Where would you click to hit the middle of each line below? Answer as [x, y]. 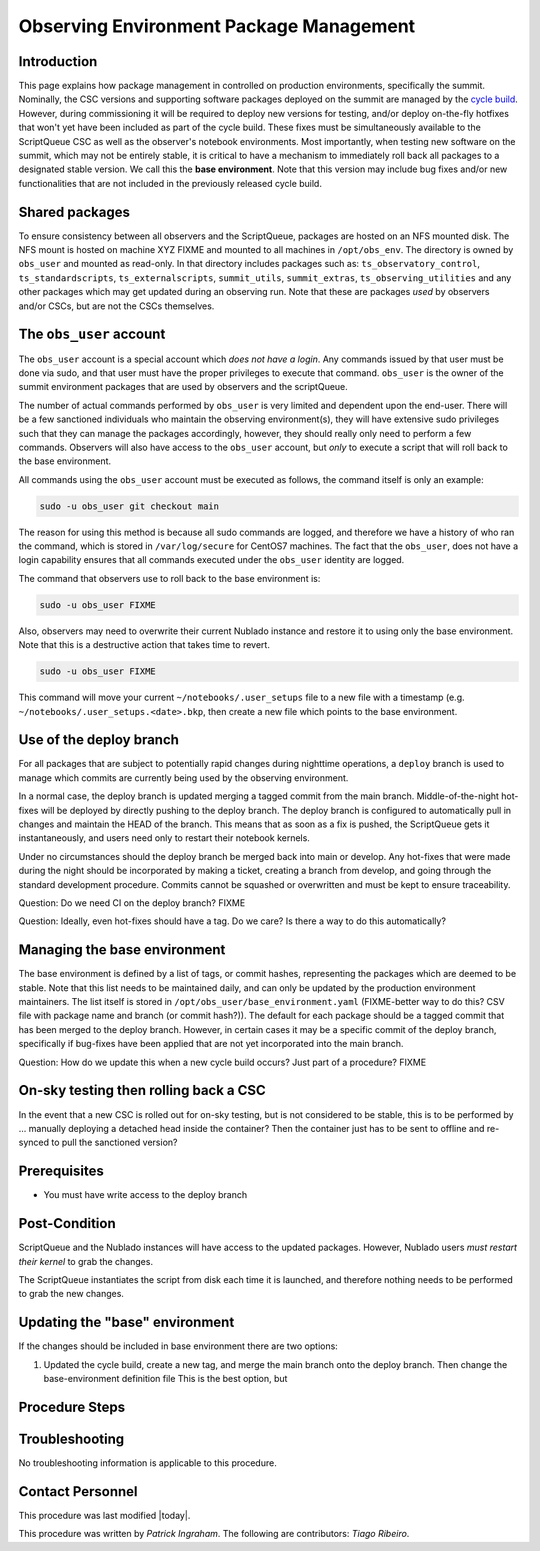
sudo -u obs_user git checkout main [129, 506]
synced [34, 1142]
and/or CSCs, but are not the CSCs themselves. [116, 306]
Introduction [58, 61]
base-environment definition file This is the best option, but [165, 1378]
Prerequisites [61, 1171]
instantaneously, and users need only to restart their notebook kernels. [164, 838]
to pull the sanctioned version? [114, 1142]
